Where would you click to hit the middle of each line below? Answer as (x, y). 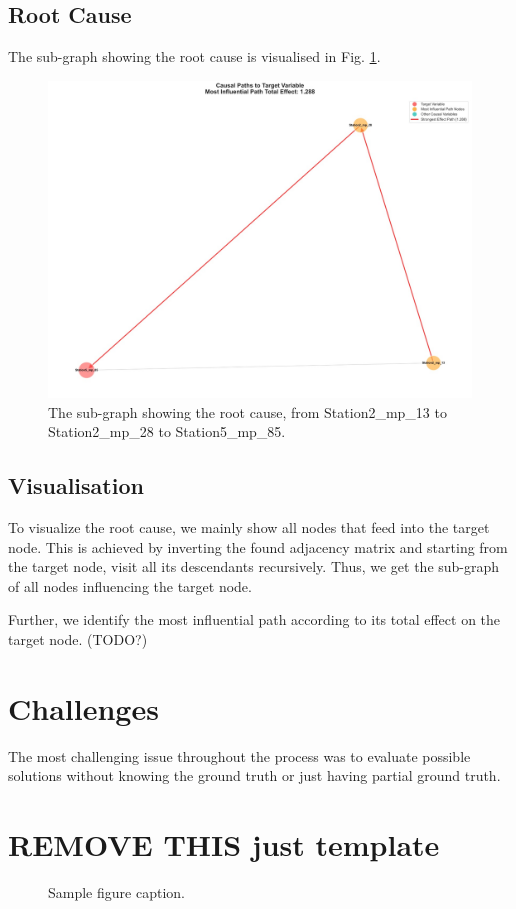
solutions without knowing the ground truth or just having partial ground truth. (254, 775)
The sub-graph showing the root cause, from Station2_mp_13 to (247, 411)
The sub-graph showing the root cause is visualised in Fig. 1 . (194, 56)
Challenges (83, 707)
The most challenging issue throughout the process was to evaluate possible (239, 755)
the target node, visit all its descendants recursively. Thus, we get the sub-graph (254, 566)
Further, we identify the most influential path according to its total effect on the (254, 619)
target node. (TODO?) (78, 638)
